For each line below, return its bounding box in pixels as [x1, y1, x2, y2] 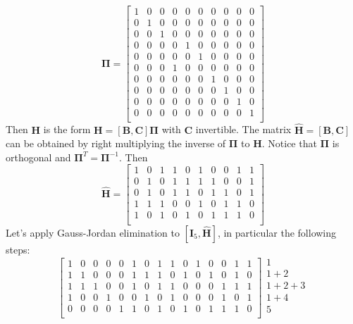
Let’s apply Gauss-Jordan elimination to [6, 225, 180, 239]
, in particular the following [217, 225, 337, 239]
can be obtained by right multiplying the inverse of [6, 136, 226, 151]
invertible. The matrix [195, 122, 292, 137]
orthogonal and [6, 149, 71, 164]
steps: [6, 242, 30, 256]
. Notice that [261, 136, 317, 151]
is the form [43, 122, 91, 137]
